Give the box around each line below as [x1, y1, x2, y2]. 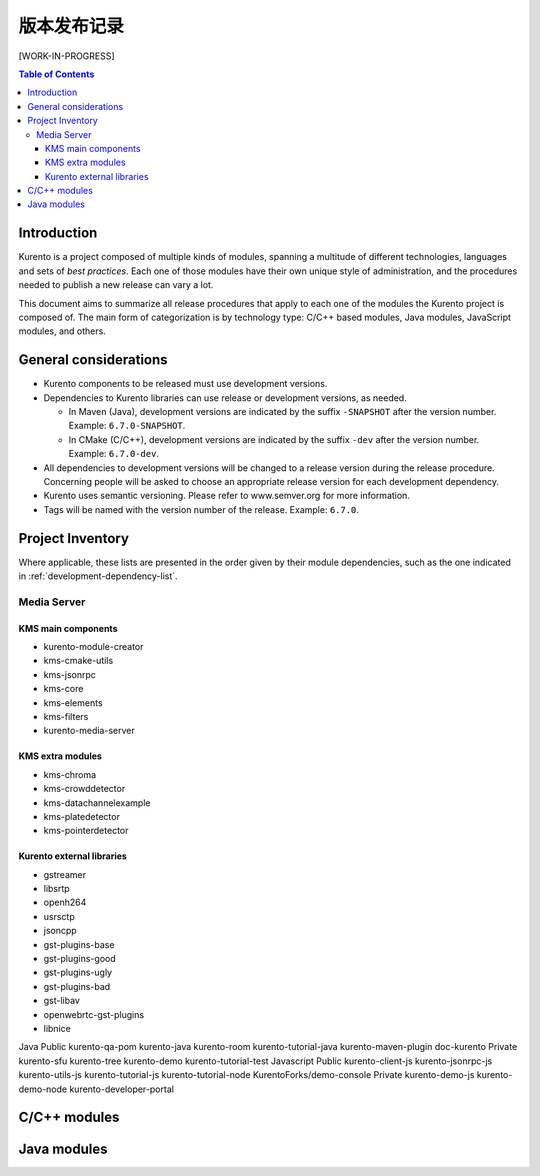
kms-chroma [43, 768, 97, 780]
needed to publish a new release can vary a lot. [18, 279, 214, 291]
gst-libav [43, 995, 80, 1007]
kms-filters [43, 710, 89, 722]
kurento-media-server [43, 725, 135, 737]
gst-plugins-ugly [43, 966, 113, 979]
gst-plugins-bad [43, 980, 111, 992]
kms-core [43, 683, 84, 695]
